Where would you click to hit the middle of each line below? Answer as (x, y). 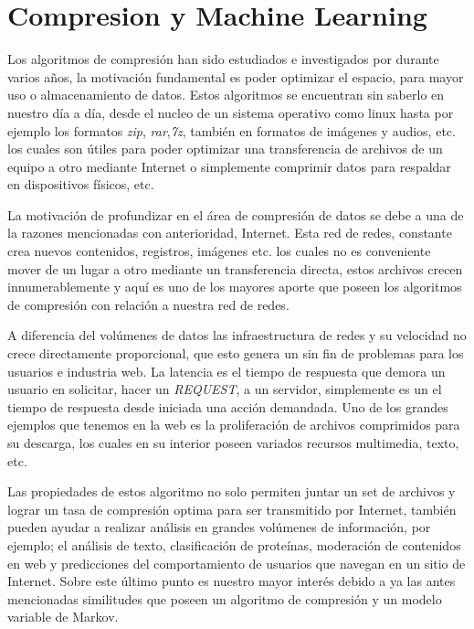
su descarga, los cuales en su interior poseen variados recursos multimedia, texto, (233, 442)
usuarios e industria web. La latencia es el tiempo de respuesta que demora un (226, 371)
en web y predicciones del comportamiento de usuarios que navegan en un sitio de (237, 563)
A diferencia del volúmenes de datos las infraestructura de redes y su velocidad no (237, 335)
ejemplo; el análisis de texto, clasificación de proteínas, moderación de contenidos (234, 544)
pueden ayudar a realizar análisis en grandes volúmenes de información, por (219, 527)
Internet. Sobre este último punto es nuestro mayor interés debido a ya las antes (232, 581)
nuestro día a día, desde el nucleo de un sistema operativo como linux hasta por (231, 112)
